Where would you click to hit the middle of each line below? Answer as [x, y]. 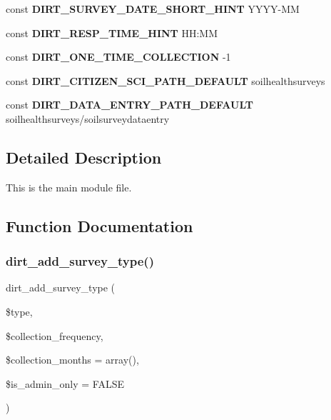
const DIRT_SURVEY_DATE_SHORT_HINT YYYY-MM [153, 9]
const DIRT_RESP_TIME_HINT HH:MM [112, 32]
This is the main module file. [69, 187]
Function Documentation [100, 225]
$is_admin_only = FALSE [65, 383]
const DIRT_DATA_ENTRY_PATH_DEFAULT [129, 105]
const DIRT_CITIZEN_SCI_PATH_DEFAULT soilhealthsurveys [165, 80]
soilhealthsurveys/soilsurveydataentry [88, 118]
